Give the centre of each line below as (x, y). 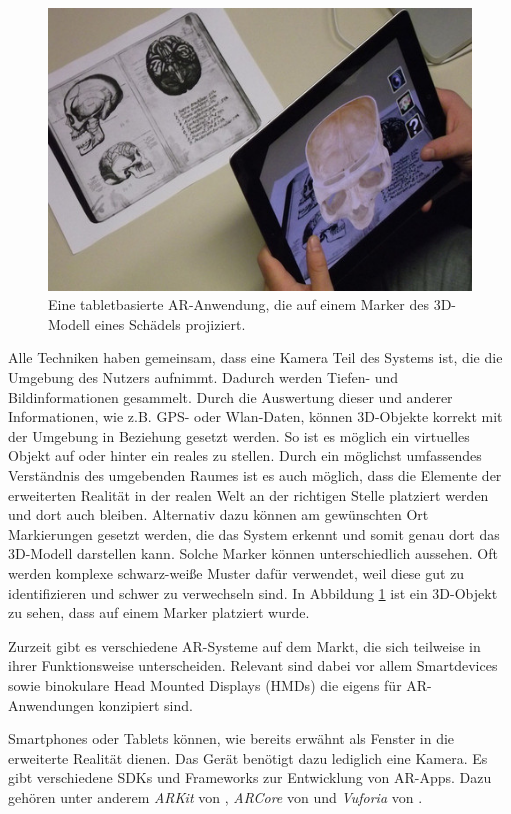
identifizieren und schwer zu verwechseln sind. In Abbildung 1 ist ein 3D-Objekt (253, 592)
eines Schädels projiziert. (170, 323)
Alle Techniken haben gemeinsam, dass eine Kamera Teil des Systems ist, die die (255, 357)
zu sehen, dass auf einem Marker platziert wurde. (159, 612)
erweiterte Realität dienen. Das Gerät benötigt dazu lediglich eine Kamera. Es (248, 757)
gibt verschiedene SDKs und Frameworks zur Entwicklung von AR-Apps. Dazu (250, 777)
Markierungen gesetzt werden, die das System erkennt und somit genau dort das (254, 533)
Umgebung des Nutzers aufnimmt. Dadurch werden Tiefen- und (203, 377)
